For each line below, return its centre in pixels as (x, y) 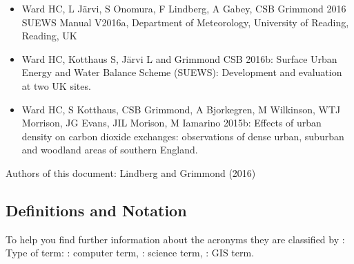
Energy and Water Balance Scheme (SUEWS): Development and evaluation (182, 72)
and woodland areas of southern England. (110, 150)
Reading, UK (49, 36)
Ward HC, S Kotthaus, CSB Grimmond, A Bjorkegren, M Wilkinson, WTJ (181, 109)
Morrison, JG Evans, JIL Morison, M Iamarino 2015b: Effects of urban (171, 123)
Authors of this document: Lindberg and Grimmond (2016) (131, 172)
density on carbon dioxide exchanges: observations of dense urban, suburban (183, 136)
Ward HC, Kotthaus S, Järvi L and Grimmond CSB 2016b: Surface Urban (179, 58)
